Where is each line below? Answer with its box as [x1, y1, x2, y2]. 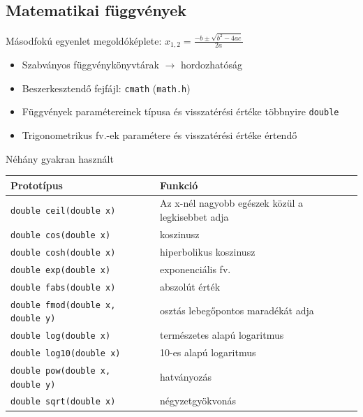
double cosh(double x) [10, 247, 116, 258]
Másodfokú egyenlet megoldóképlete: [6, 33, 162, 47]
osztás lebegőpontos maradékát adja [159, 303, 314, 318]
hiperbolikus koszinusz [159, 244, 255, 258]
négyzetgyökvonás [159, 393, 236, 408]
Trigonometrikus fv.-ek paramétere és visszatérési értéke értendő [22, 127, 297, 142]
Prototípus [10, 177, 63, 192]
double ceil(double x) [10, 206, 116, 217]
